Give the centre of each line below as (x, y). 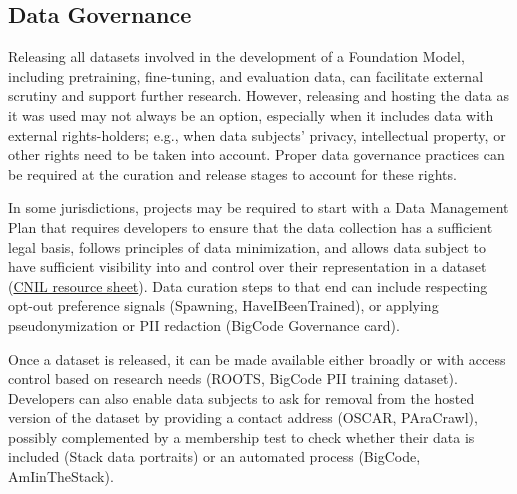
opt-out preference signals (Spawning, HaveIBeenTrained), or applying (223, 305)
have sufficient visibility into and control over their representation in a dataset (247, 266)
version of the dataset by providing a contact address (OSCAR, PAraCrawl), (243, 417)
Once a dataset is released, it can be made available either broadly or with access (257, 358)
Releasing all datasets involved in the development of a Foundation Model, (236, 56)
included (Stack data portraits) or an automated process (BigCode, (214, 456)
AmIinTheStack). (61, 476)
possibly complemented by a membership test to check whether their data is (241, 436)
